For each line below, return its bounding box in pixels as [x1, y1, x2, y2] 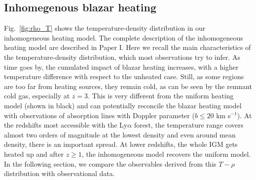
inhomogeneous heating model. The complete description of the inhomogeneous [4, 32, 243, 43]
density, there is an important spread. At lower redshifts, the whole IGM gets [4, 139, 238, 149]
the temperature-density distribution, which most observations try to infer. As [4, 51, 241, 62]
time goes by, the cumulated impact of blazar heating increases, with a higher [4, 61, 239, 72]
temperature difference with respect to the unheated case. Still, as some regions [4, 71, 244, 82]
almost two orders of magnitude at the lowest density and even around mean [4, 129, 236, 139]
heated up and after [4, 148, 64, 159]
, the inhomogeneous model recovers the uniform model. [81, 148, 251, 159]
